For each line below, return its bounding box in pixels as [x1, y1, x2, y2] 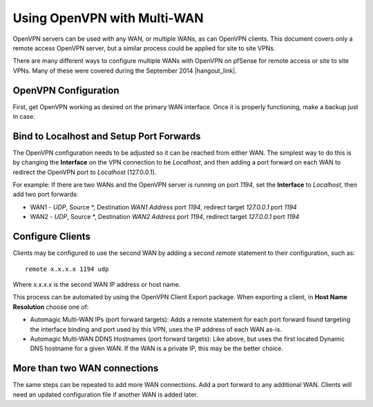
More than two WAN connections [12, 363, 159, 375]
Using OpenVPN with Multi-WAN [12, 10, 204, 26]
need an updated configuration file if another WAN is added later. [12, 390, 198, 399]
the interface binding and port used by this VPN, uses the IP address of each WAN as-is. [30, 325, 283, 333]
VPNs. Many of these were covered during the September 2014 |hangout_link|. [12, 66, 238, 75]
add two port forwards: [12, 190, 79, 198]
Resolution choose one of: [12, 303, 89, 311]
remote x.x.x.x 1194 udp [25, 265, 109, 273]
